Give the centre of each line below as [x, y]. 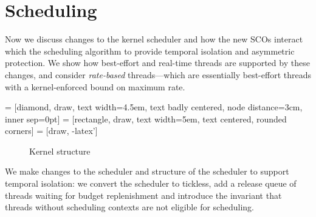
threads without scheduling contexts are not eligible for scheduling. [129, 207]
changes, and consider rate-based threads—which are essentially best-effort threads [158, 74]
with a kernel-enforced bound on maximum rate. [95, 86]
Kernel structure [60, 151]
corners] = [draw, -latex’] [51, 131]
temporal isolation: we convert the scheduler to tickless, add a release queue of [151, 183]
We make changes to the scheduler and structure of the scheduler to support [147, 171]
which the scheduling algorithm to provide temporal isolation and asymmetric [150, 51]
